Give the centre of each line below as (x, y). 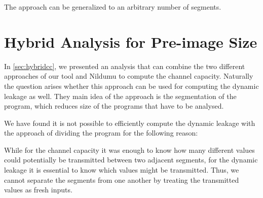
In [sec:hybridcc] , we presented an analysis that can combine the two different (125, 66)
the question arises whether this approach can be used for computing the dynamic (131, 86)
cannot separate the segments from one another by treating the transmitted (122, 179)
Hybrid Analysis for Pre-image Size (131, 41)
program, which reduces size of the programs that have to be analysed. (114, 106)
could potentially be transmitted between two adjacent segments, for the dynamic (131, 160)
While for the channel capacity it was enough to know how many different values (129, 150)
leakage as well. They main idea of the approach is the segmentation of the (120, 96)
